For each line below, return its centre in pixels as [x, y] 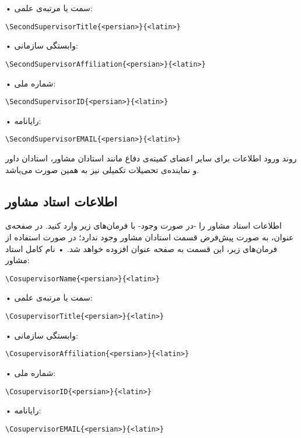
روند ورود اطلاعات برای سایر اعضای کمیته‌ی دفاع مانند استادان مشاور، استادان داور [151, 158]
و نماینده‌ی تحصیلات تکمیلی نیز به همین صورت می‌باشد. [102, 169]
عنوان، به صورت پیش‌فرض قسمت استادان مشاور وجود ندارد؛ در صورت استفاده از [150, 237]
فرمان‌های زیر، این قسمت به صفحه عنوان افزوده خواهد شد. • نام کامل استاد [141, 248]
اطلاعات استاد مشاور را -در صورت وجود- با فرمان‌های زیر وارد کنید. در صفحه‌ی [143, 225]
